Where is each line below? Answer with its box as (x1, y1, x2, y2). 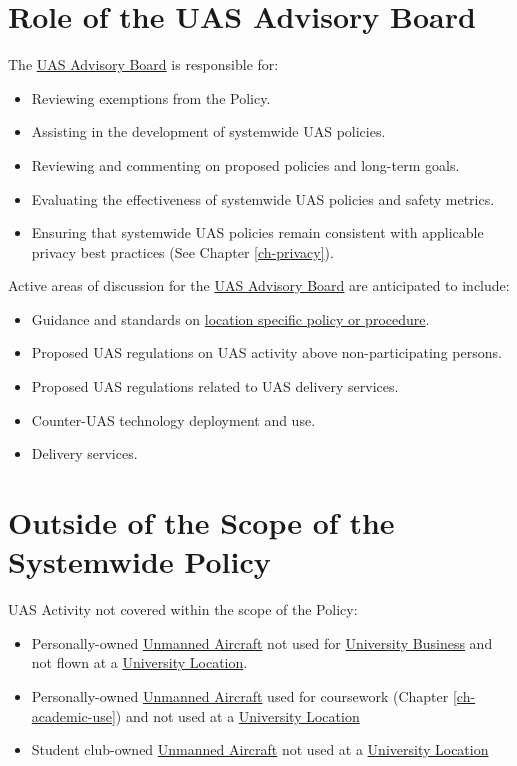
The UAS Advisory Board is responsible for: (8, 54, 279, 75)
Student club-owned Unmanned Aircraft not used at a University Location (31, 739, 489, 760)
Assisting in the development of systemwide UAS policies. (31, 121, 386, 142)
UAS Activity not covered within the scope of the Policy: (8, 599, 358, 620)
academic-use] (31, 705, 116, 726)
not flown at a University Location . (31, 652, 248, 673)
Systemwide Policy (8, 541, 271, 582)
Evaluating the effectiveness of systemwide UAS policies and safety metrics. (31, 188, 495, 209)
